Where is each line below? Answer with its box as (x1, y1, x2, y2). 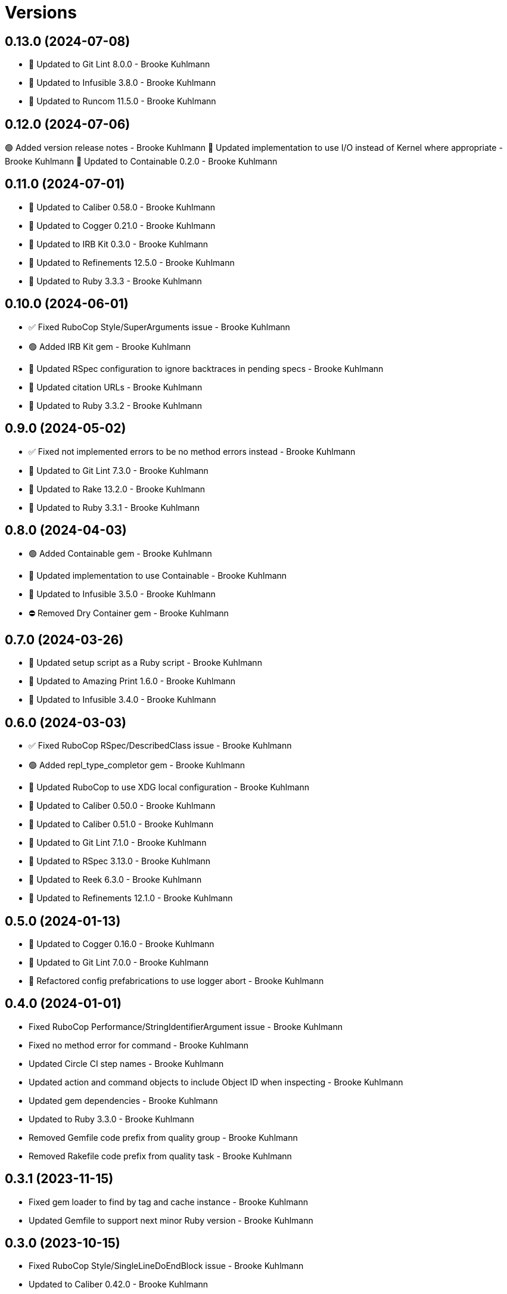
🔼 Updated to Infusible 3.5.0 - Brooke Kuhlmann (29, 589, 216, 600)
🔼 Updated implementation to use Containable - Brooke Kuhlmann (29, 570, 287, 581)
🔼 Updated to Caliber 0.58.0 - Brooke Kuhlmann (29, 201, 216, 212)
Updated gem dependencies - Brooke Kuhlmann (29, 1095, 218, 1106)
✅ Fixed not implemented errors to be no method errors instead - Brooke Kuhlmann (29, 446, 356, 457)
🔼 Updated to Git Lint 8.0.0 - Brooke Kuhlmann (29, 59, 210, 70)
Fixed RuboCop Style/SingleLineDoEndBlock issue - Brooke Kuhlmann (29, 1261, 304, 1271)
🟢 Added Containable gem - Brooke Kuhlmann (29, 548, 212, 559)
